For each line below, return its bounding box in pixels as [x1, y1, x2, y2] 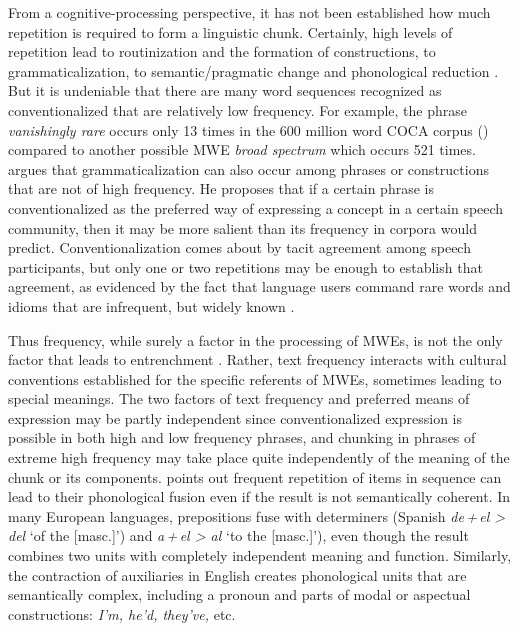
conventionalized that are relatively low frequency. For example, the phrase [8, 99, 467, 120]
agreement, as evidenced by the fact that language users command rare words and [8, 276, 511, 297]
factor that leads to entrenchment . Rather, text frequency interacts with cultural [8, 349, 507, 370]
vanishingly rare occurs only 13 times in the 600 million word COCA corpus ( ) [8, 119, 489, 140]
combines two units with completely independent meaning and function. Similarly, [8, 545, 512, 566]
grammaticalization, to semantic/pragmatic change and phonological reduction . [8, 60, 499, 81]
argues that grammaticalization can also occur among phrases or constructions [8, 158, 489, 179]
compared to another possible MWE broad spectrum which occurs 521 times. [8, 139, 476, 160]
